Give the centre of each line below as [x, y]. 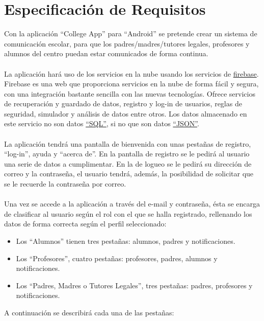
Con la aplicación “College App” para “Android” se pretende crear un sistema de [131, 33]
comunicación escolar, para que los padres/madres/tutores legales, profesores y [127, 43]
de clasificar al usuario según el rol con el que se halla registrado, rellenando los [128, 213]
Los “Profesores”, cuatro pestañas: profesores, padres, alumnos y [117, 258]
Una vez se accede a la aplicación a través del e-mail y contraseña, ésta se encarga [132, 204]
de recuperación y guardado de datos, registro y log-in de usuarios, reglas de [123, 104]
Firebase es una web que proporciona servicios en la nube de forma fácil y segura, [131, 84]
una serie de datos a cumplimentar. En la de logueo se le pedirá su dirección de [128, 163]
